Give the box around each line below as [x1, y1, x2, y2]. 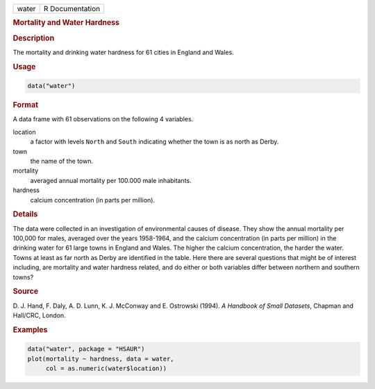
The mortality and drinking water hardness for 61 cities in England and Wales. [12, 48, 234, 56]
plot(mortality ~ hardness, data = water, [27, 354, 174, 363]
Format [12, 101, 38, 110]
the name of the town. [30, 157, 94, 165]
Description [12, 33, 55, 43]
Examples [12, 325, 48, 334]
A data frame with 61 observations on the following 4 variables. [12, 115, 194, 123]
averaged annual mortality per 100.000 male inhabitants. [30, 176, 192, 184]
